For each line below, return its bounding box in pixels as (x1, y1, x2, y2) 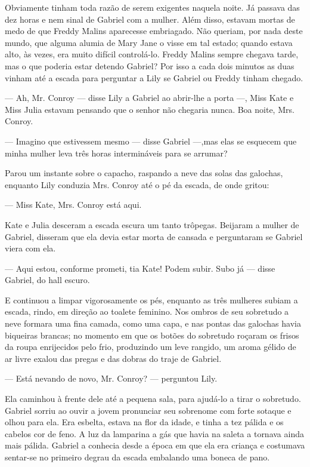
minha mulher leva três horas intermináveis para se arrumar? (5, 146, 228, 159)
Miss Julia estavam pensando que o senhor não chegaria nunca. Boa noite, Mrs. (5, 103, 294, 115)
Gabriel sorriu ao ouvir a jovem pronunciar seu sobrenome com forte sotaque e (5, 404, 292, 416)
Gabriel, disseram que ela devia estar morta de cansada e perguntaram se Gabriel (5, 230, 303, 242)
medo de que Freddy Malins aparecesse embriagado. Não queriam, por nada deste (5, 24, 303, 37)
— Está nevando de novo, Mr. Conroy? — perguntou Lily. (5, 372, 218, 385)
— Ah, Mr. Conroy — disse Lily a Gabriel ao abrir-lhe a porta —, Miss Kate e (5, 91, 294, 104)
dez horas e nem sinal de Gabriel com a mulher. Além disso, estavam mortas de (5, 13, 295, 25)
